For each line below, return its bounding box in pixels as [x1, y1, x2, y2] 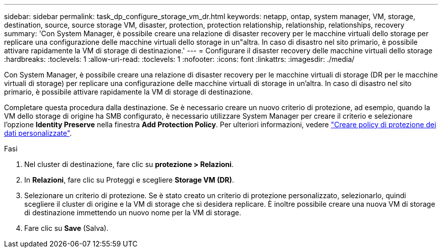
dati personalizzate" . [4, 129, 72, 137]
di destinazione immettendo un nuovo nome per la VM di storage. [24, 208, 241, 217]
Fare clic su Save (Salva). [24, 224, 108, 232]
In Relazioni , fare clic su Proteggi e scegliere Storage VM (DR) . [24, 176, 234, 184]
